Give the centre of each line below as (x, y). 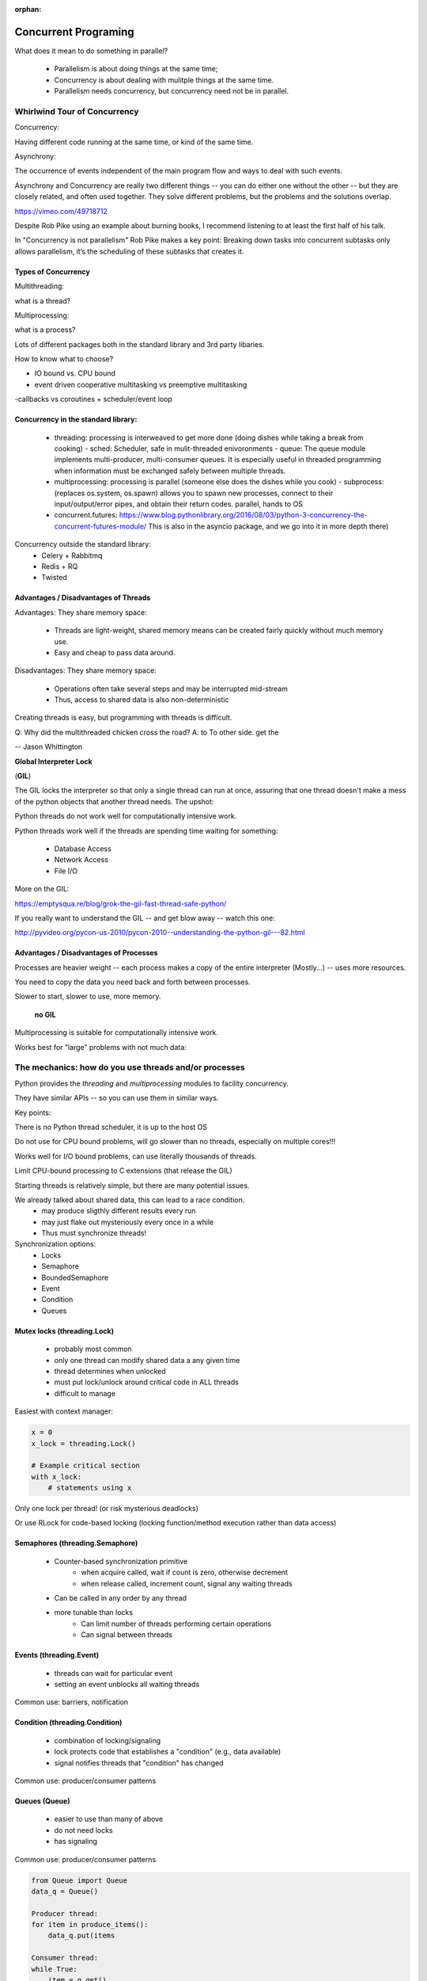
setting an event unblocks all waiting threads (127, 1684)
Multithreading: (40, 286)
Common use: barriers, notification (72, 1702)
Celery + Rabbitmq (72, 555)
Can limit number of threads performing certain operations (176, 1624)
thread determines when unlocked (110, 1371)
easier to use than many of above (109, 1819)
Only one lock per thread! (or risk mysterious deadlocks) (107, 1509)
